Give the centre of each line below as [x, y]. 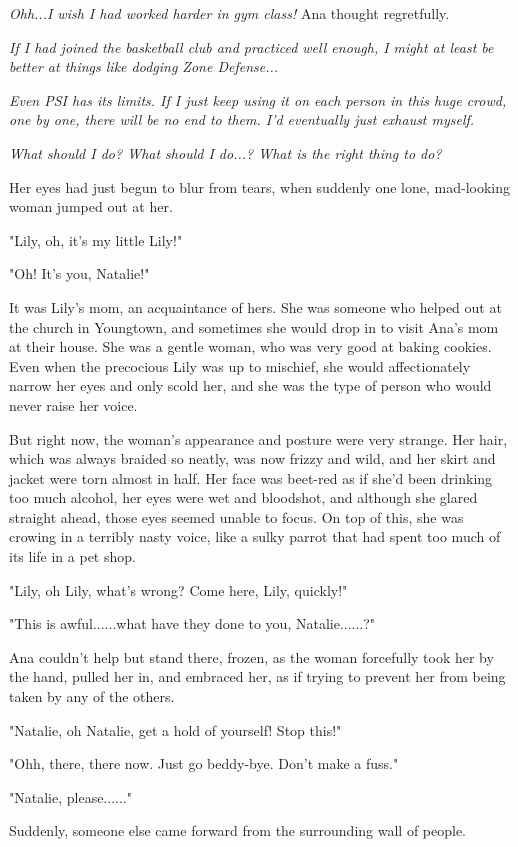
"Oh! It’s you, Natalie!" [79, 273]
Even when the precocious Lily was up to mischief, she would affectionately [240, 365]
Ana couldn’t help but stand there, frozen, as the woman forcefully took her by [251, 656]
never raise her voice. [73, 404]
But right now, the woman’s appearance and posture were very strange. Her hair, [258, 438]
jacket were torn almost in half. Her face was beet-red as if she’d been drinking [251, 477]
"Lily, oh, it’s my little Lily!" [96, 239]
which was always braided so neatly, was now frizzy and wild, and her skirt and [252, 458]
